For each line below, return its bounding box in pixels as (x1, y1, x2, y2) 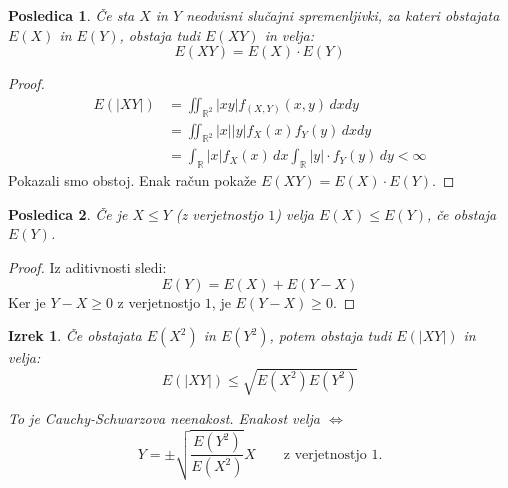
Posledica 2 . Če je (8, 203, 128, 224)
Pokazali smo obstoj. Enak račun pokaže (8, 170, 257, 191)
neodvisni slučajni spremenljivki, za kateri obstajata (186, 5, 500, 25)
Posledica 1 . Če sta (8, 5, 135, 25)
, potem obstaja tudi (269, 325, 392, 346)
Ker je (8, 291, 46, 312)
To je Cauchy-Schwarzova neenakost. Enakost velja (8, 408, 321, 429)
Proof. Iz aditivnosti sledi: (8, 257, 167, 278)
